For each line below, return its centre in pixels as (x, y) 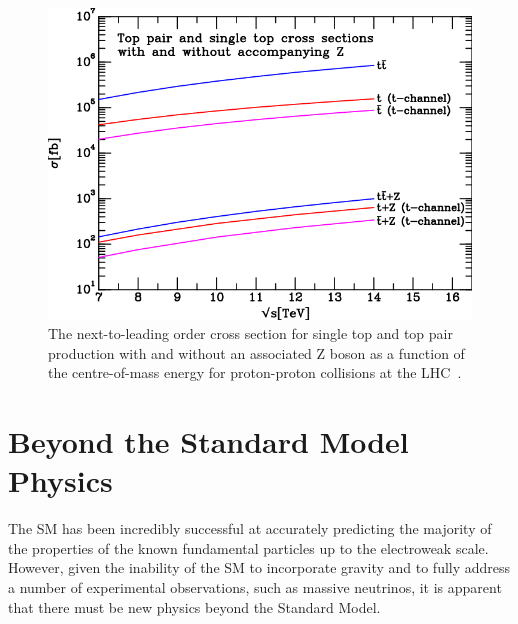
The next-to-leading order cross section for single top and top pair (250, 333)
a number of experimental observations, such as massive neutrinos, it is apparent (255, 587)
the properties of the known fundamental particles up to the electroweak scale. (248, 547)
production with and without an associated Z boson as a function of (256, 352)
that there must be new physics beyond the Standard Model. (194, 606)
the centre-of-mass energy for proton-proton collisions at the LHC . (255, 372)
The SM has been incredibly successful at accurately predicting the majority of (250, 528)
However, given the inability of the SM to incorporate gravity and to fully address (259, 567)
